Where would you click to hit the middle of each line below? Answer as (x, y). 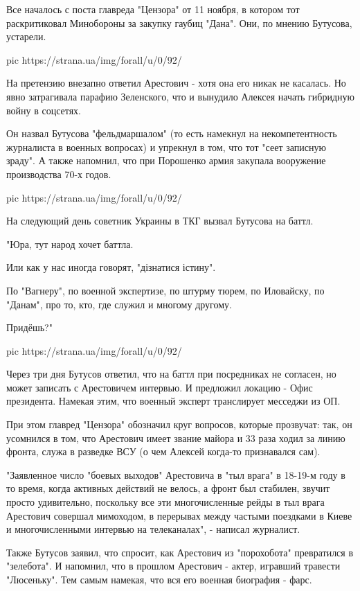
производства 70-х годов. (59, 174)
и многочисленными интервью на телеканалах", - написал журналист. (153, 529)
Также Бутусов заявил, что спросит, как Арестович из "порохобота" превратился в (180, 552)
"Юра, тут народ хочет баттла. (70, 244)
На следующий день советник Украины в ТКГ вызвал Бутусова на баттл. (160, 221)
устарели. (26, 36)
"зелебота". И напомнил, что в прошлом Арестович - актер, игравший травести (173, 566)
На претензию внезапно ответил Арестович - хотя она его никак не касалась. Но (176, 83)
